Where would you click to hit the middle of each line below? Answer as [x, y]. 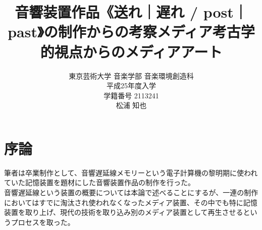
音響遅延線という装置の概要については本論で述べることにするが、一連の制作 [131, 192]
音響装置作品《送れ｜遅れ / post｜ [131, 12]
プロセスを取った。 [43, 222]
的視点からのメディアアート [131, 51]
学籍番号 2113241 [131, 95]
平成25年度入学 [131, 85]
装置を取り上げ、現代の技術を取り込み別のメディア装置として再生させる [124, 212]
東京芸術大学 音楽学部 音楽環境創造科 [131, 75]
